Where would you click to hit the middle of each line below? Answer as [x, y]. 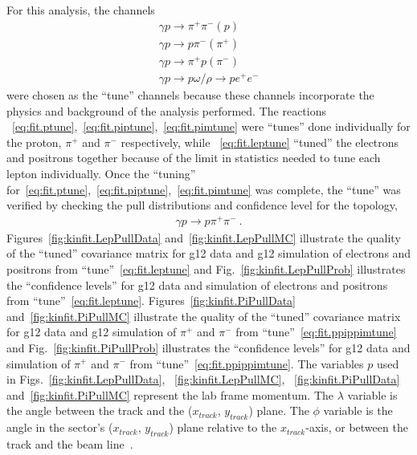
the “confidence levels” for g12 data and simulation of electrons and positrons [197, 284]
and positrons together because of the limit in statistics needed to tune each [194, 158]
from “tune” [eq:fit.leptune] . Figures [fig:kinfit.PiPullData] [151, 301]
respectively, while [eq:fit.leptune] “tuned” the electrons [260, 142]
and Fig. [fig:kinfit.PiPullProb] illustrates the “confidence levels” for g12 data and [208, 347]
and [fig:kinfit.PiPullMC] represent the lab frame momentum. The [170, 394]
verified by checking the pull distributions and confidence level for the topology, [202, 205]
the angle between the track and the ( [100, 410]
